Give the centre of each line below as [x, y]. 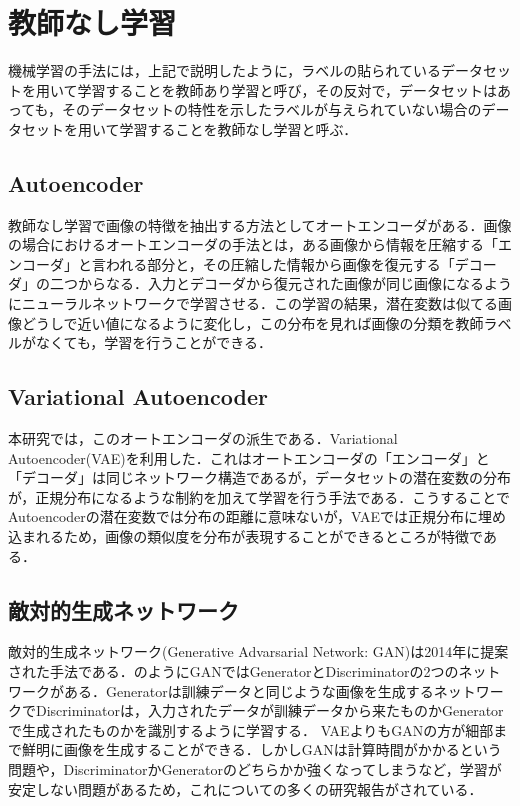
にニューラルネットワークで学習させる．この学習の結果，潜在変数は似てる [253, 303]
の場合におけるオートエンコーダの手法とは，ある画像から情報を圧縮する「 [253, 244]
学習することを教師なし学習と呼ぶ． [238, 128]
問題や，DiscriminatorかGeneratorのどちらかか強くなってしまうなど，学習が [255, 768]
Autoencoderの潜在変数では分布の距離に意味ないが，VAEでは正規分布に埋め [257, 516]
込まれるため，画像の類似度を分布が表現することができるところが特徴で [245, 536]
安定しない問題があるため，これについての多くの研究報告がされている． [245, 788]
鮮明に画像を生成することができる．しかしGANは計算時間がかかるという [261, 749]
